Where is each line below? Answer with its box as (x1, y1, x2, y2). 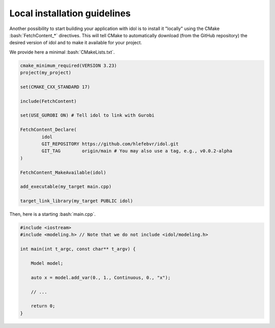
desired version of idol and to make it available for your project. (9, 40, 142, 46)
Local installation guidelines (9, 8, 131, 19)
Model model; (31, 260, 64, 266)
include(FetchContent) (20, 98, 77, 104)
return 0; (31, 303, 56, 309)
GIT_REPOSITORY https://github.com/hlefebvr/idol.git (41, 141, 179, 147)
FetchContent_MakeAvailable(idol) (20, 170, 106, 175)
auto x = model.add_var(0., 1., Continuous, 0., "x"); (31, 275, 171, 280)
